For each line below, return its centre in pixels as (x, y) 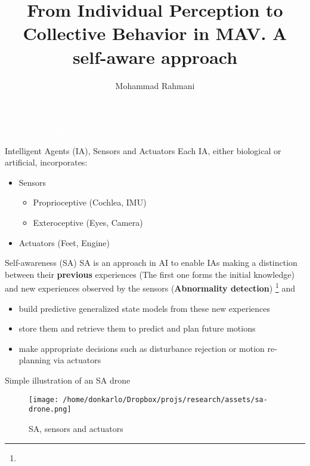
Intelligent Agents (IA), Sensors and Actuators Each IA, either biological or (143, 150)
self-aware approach (155, 56)
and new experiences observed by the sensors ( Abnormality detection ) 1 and (150, 287)
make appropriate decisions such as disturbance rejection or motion (142, 348)
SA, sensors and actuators (76, 428)
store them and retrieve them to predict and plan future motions (137, 328)
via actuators (77, 360)
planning (35, 360)
